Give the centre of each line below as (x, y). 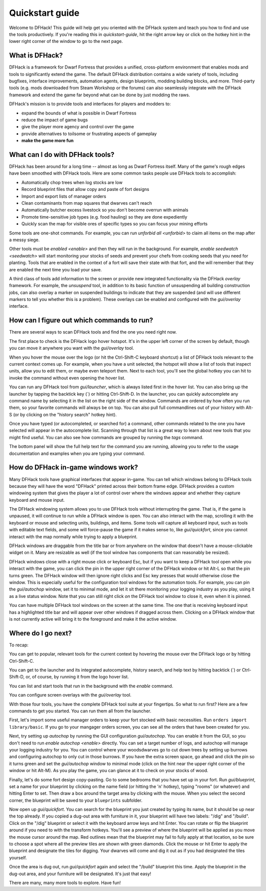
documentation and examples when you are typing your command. (77, 453)
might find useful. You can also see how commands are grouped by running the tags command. (106, 437)
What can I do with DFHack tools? (62, 155)
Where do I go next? (41, 633)
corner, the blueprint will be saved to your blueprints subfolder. (76, 800)
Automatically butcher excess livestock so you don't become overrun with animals (105, 210)
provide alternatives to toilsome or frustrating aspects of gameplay (89, 134)
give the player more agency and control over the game (78, 127)
